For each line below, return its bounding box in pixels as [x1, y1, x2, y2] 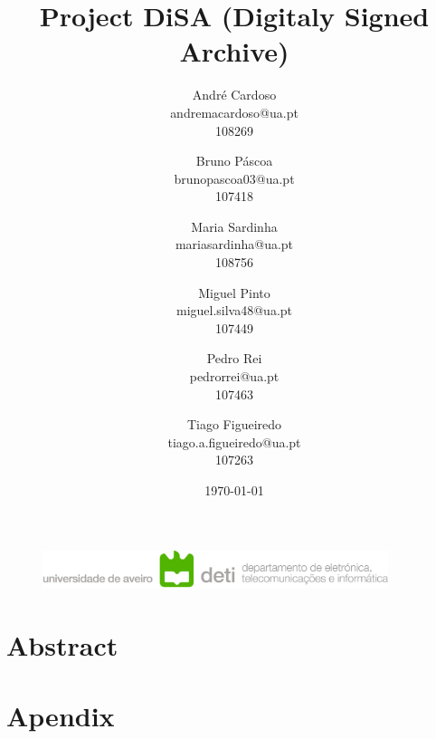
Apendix [6, 697, 115, 734]
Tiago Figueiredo [186, 415, 282, 434]
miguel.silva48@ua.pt [175, 301, 293, 320]
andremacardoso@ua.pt [170, 102, 299, 121]
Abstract [6, 626, 118, 663]
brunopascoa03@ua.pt [174, 168, 295, 187]
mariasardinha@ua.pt [175, 235, 294, 254]
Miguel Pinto [198, 283, 270, 302]
